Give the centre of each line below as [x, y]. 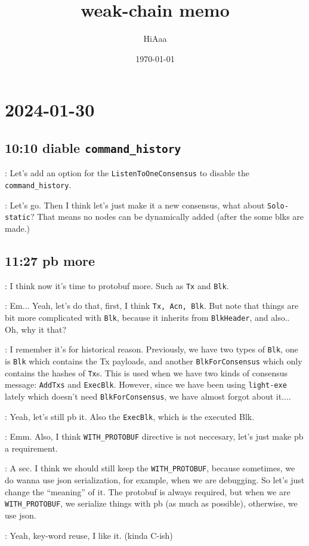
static [18, 218]
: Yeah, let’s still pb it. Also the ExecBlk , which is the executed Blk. [130, 416]
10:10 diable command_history [93, 147]
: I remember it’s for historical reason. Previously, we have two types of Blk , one [152, 349]
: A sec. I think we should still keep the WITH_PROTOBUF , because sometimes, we [150, 468]
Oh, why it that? [36, 329]
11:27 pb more [50, 260]
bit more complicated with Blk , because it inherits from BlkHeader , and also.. [147, 318]
